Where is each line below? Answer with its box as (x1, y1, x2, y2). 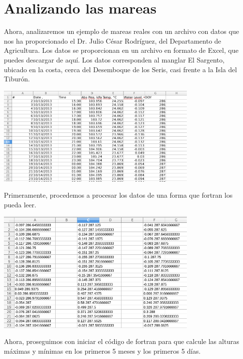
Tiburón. (4, 74, 30, 84)
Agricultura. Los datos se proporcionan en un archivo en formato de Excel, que (4, 45, 239, 55)
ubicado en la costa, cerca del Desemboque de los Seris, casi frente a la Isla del (4, 64, 237, 74)
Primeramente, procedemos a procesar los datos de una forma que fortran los (4, 190, 233, 200)
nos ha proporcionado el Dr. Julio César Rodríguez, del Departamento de (4, 35, 221, 46)
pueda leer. (4, 199, 36, 209)
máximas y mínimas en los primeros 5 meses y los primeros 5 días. (4, 345, 201, 356)
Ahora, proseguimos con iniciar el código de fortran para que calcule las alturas (4, 336, 239, 346)
